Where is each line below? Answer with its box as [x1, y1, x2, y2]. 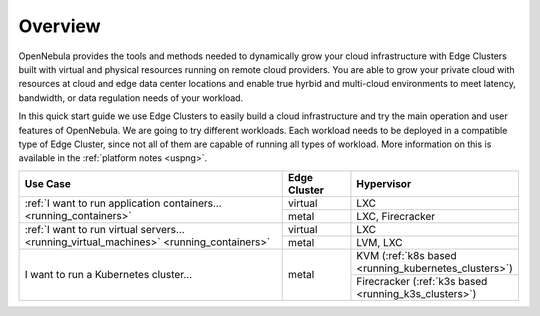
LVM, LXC [356, 235, 404, 249]
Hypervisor [356, 176, 412, 190]
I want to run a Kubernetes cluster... [24, 268, 193, 282]
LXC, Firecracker [356, 209, 436, 223]
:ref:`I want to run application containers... [24, 196, 222, 210]
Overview [18, 15, 101, 37]
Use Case [24, 176, 72, 190]
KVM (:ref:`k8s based [356, 248, 457, 262]
